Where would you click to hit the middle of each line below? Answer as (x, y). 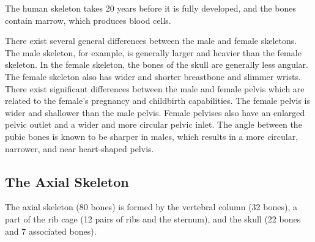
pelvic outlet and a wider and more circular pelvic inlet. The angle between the (154, 124)
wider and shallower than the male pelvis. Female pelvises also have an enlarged (155, 112)
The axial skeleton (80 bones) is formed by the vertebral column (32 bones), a (151, 207)
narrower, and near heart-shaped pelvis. (80, 148)
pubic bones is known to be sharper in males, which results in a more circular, (152, 136)
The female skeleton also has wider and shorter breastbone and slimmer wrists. (153, 76)
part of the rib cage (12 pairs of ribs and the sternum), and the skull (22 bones (153, 218)
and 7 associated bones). (51, 231)
